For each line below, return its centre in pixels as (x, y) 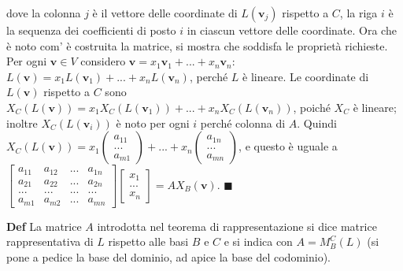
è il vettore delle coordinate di (165, 13)
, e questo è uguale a (288, 146)
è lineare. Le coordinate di (306, 76)
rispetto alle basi (148, 241)
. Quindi (317, 123)
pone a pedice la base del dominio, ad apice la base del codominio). (168, 256)
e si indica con (258, 241)
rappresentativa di (50, 241)
